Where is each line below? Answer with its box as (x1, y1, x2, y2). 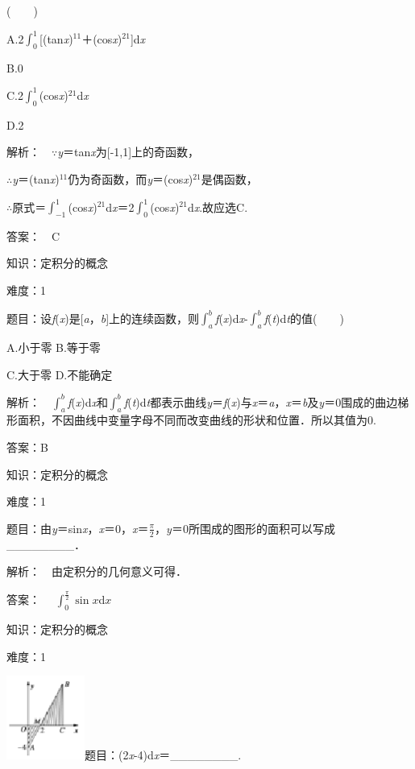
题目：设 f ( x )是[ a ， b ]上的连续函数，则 (6, 309, 200, 326)
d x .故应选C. (187, 198, 248, 215)
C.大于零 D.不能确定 (6, 366, 113, 382)
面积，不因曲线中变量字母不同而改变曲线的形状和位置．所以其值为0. (17, 411, 376, 428)
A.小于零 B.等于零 (6, 338, 101, 355)
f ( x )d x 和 (67, 393, 108, 410)
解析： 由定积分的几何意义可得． (6, 563, 187, 580)
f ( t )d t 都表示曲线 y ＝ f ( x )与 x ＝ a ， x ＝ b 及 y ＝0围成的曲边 (123, 393, 398, 410)
